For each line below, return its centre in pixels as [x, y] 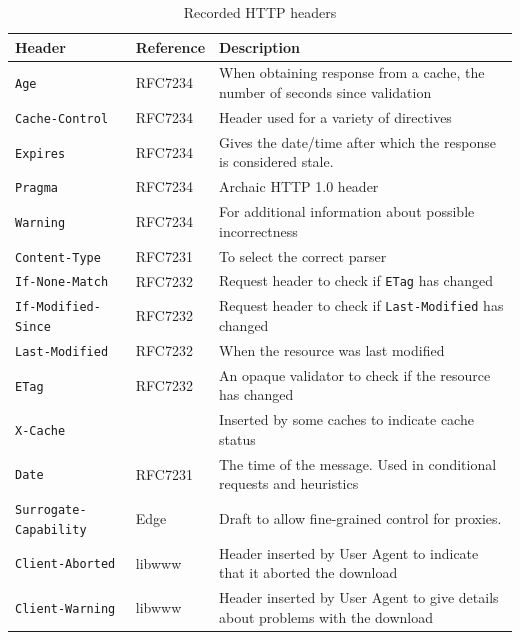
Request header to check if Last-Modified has [361, 305]
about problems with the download [326, 616]
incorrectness [258, 230]
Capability [51, 529]
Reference [170, 46]
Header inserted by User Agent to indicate [349, 552]
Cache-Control [62, 118]
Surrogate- [51, 510]
